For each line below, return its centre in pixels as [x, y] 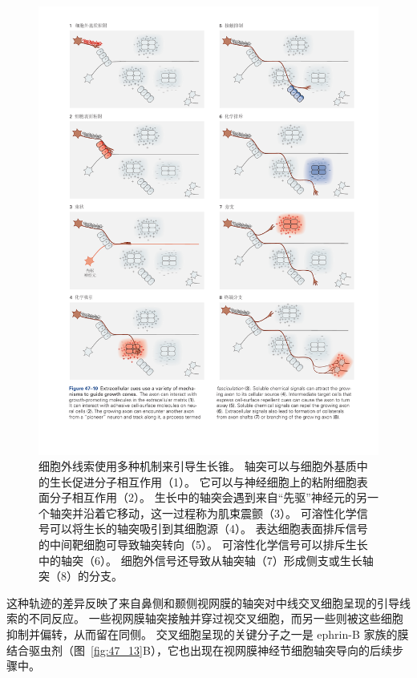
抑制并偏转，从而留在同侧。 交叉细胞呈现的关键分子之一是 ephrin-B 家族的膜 [208, 634]
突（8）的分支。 [81, 576]
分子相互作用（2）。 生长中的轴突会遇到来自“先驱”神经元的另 [208, 497]
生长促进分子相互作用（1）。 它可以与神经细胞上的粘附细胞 [203, 481]
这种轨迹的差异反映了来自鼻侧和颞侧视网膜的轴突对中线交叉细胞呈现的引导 [203, 602]
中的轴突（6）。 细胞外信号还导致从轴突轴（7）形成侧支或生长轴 [206, 560]
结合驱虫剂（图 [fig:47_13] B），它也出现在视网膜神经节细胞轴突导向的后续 [199, 650]
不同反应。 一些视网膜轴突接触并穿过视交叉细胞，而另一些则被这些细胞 [216, 618]
